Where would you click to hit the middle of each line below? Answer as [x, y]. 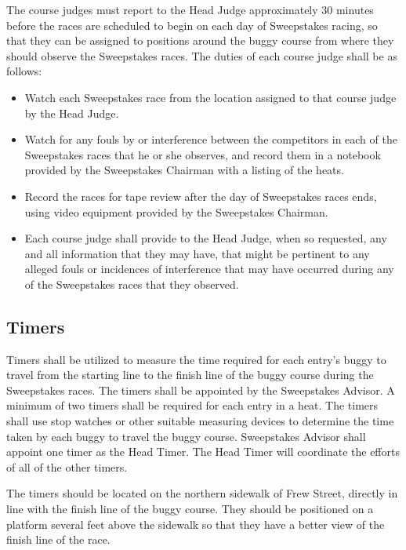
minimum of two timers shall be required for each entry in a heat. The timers [192, 405]
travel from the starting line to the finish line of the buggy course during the [190, 375]
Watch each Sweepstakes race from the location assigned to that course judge [210, 97]
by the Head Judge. [72, 113]
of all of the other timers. [67, 466]
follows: [24, 71]
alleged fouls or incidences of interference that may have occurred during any [209, 269]
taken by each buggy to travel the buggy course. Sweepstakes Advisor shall [186, 436]
